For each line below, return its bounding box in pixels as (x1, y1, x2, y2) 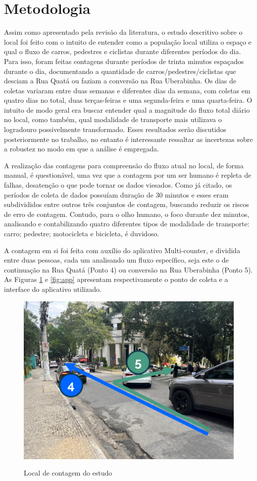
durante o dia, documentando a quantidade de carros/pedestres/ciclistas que (4, 66, 236, 76)
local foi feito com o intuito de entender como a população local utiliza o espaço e (4, 36, 252, 47)
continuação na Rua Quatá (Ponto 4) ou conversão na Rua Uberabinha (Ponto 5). (4, 264, 253, 275)
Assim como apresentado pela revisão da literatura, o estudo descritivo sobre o (4, 27, 243, 37)
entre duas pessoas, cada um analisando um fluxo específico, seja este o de (4, 255, 229, 265)
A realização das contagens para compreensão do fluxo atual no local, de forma (4, 160, 244, 170)
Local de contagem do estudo (24, 468, 112, 478)
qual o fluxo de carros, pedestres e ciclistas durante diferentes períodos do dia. (4, 46, 241, 57)
